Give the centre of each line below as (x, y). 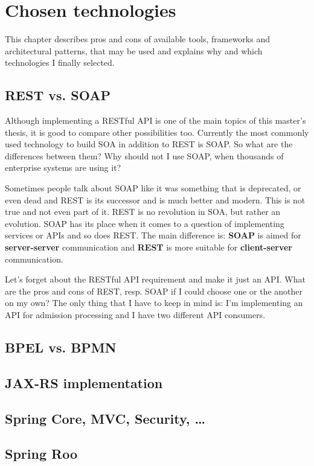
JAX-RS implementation (84, 382)
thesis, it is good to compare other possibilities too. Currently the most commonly (157, 132)
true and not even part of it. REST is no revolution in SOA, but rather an (143, 212)
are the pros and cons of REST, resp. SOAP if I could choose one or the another (154, 291)
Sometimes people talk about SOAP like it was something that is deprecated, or (153, 188)
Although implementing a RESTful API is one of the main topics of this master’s (155, 120)
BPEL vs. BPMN (61, 347)
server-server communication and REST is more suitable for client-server (149, 247)
